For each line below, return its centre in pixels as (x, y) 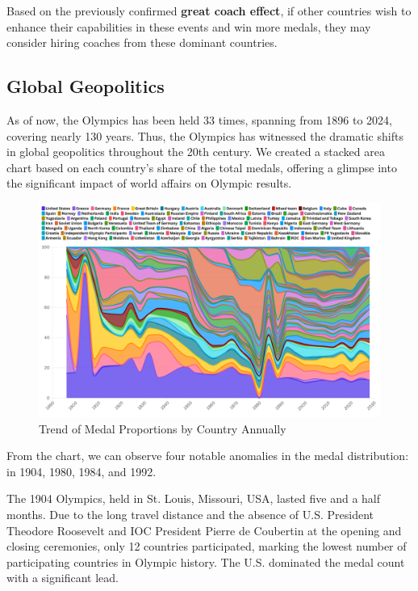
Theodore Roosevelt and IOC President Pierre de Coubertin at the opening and (204, 530)
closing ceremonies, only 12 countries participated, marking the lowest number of (207, 546)
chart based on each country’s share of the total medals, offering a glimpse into (202, 167)
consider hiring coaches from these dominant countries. (142, 42)
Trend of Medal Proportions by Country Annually (163, 428)
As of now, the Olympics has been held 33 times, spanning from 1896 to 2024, (199, 119)
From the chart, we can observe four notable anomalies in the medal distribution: (208, 456)
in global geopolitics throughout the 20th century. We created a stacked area (196, 152)
